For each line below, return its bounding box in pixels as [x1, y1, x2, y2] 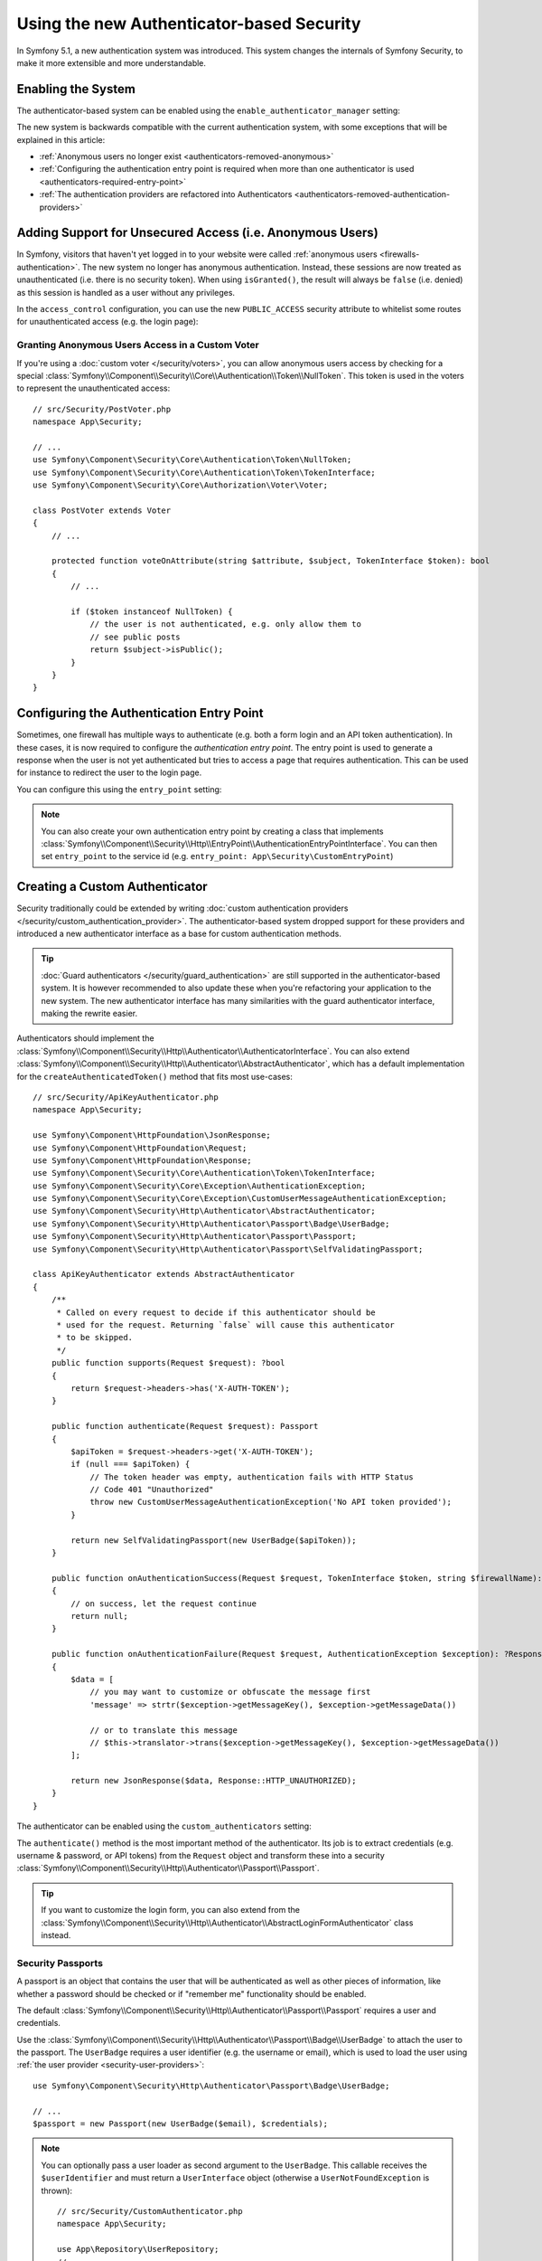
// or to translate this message [89, 1725, 238, 1736]
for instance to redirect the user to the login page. [16, 767, 202, 778]
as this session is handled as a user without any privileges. [16, 287, 235, 298]
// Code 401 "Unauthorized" [89, 1484, 214, 1495]
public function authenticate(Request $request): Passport [51, 1421, 319, 1432]
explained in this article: [16, 134, 106, 145]
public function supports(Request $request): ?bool [51, 1358, 285, 1368]
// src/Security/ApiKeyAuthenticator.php [33, 1092, 219, 1102]
